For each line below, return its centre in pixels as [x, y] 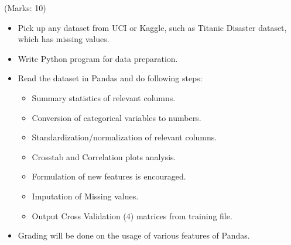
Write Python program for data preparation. [98, 58]
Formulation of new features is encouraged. [109, 176]
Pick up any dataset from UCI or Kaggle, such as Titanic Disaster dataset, [152, 27]
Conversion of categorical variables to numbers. [117, 117]
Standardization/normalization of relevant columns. [124, 137]
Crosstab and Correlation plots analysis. [104, 156]
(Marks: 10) [25, 8]
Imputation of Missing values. [85, 196]
